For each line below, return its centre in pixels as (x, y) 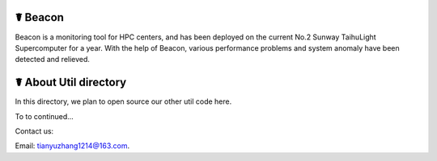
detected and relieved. (53, 60)
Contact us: (34, 131)
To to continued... (45, 116)
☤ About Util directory (71, 83)
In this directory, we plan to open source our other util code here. (123, 101)
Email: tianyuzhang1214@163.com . (72, 146)
